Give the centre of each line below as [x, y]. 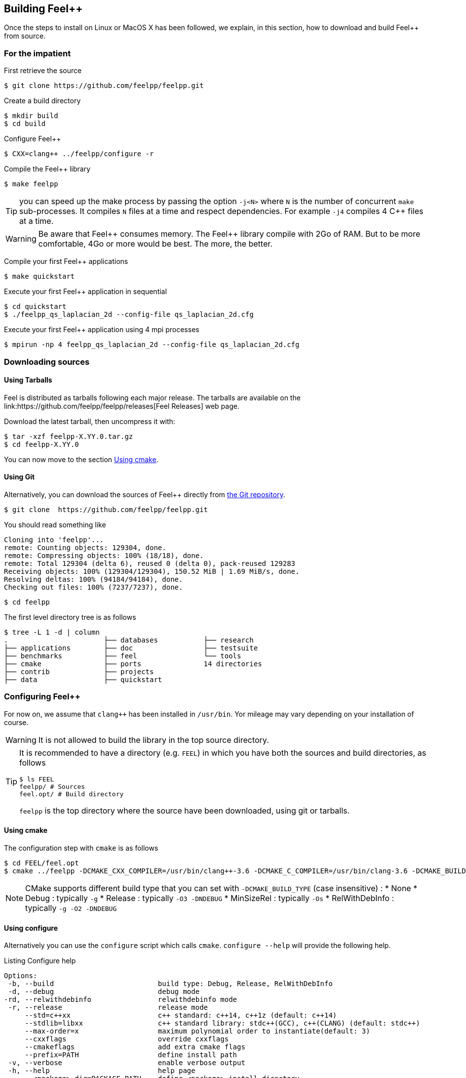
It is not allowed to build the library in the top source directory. [154, 740]
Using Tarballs [28, 380]
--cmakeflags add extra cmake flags [135, 1047]
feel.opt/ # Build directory [72, 794]
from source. [25, 36]
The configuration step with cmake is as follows [81, 848]
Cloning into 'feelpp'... [54, 539]
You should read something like [55, 524]
